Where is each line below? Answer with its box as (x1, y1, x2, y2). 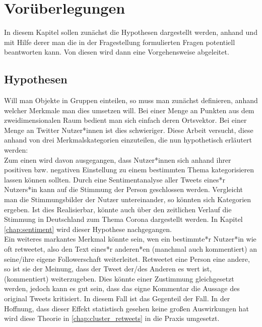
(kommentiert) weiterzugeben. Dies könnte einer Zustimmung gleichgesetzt (4, 273, 234, 284)
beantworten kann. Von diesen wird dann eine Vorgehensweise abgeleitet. (4, 46, 229, 57)
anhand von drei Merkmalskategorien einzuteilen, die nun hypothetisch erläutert (4, 134, 252, 145)
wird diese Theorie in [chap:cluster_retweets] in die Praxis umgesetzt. (4, 313, 220, 323)
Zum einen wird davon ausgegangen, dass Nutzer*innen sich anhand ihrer (4, 154, 231, 165)
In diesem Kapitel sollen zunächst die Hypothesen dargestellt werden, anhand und (4, 27, 257, 37)
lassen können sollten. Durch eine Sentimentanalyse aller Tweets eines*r (4, 174, 226, 184)
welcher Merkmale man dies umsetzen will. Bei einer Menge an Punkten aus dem (4, 105, 254, 115)
